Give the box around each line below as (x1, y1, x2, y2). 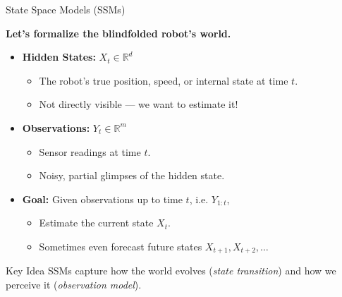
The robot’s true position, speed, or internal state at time (39, 73, 288, 87)
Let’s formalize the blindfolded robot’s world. (6, 25, 231, 40)
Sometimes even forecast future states (39, 238, 202, 253)
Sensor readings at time (39, 144, 141, 159)
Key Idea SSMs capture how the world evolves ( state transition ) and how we (6, 263, 336, 278)
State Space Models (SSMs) (6, 2, 126, 16)
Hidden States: (22, 49, 96, 64)
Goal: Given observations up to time (22, 191, 183, 206)
